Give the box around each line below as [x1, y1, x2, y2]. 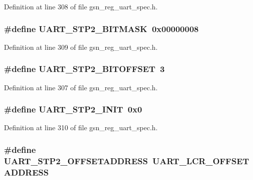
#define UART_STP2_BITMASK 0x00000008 [4, 22, 199, 35]
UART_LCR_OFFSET [152, 154, 250, 167]
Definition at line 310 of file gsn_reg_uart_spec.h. [4, 122, 158, 133]
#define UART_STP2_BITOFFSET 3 [4, 63, 165, 75]
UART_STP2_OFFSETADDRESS [4, 154, 148, 167]
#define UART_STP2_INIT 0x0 [4, 103, 142, 115]
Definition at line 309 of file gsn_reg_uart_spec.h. [4, 41, 158, 52]
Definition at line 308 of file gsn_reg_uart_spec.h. [4, 1, 158, 11]
